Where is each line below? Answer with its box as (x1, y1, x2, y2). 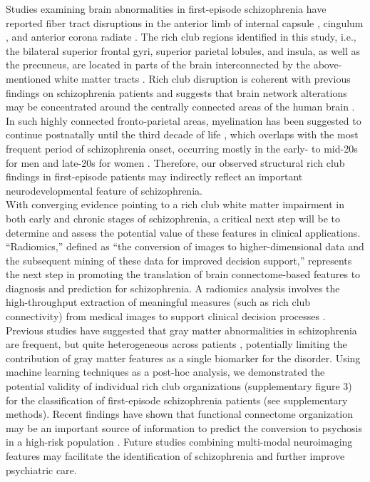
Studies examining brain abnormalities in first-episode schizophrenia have (6, 1, 327, 16)
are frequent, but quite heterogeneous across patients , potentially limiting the (6, 337, 347, 352)
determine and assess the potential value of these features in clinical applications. (6, 225, 361, 240)
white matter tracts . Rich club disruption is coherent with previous (54, 71, 351, 86)
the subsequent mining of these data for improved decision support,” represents (6, 252, 352, 267)
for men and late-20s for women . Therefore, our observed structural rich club (6, 155, 345, 170)
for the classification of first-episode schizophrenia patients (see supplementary (6, 392, 348, 407)
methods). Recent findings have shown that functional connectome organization (6, 406, 353, 421)
